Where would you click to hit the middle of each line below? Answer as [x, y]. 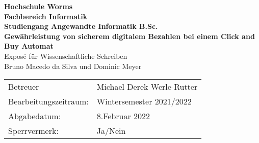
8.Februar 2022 [123, 116]
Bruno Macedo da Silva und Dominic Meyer [73, 66]
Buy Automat [29, 46]
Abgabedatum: [35, 116]
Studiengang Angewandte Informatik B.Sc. [81, 26]
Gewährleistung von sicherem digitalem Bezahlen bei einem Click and [129, 36]
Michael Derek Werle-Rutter [147, 87]
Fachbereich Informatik [46, 16]
